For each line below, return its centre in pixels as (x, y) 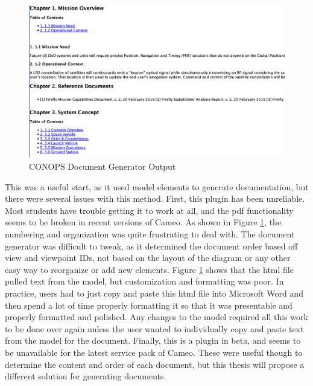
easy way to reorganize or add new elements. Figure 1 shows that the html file (149, 269)
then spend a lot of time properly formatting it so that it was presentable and (149, 305)
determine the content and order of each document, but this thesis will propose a (155, 364)
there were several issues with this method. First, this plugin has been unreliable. (155, 198)
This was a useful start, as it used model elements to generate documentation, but (157, 186)
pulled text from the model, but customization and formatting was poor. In (144, 281)
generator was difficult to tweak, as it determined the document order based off (151, 246)
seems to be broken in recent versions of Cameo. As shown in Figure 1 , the (143, 222)
